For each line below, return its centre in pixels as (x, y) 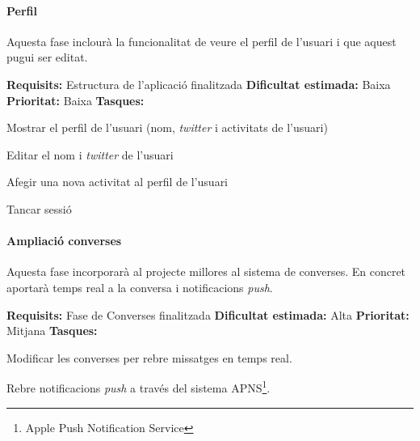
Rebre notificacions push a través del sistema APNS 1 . (139, 386)
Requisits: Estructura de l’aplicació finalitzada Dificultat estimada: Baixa (199, 84)
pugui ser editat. (47, 57)
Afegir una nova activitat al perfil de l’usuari (118, 182)
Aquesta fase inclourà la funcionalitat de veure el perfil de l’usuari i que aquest (202, 41)
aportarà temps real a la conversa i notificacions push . (140, 287)
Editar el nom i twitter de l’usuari (90, 154)
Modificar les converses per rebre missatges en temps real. (149, 357)
